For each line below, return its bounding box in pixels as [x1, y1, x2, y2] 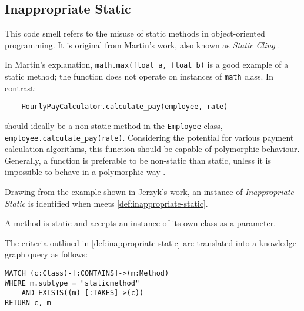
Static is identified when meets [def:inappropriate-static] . [5, 197, 208, 209]
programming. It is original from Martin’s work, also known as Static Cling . [5, 38, 280, 51]
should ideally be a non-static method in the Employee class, [5, 119, 223, 131]
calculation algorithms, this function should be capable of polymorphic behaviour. [5, 143, 300, 155]
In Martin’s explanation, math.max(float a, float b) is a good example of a [5, 58, 289, 71]
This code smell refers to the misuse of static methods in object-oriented [5, 27, 265, 39]
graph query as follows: [5, 248, 88, 260]
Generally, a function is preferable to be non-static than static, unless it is [5, 154, 271, 166]
